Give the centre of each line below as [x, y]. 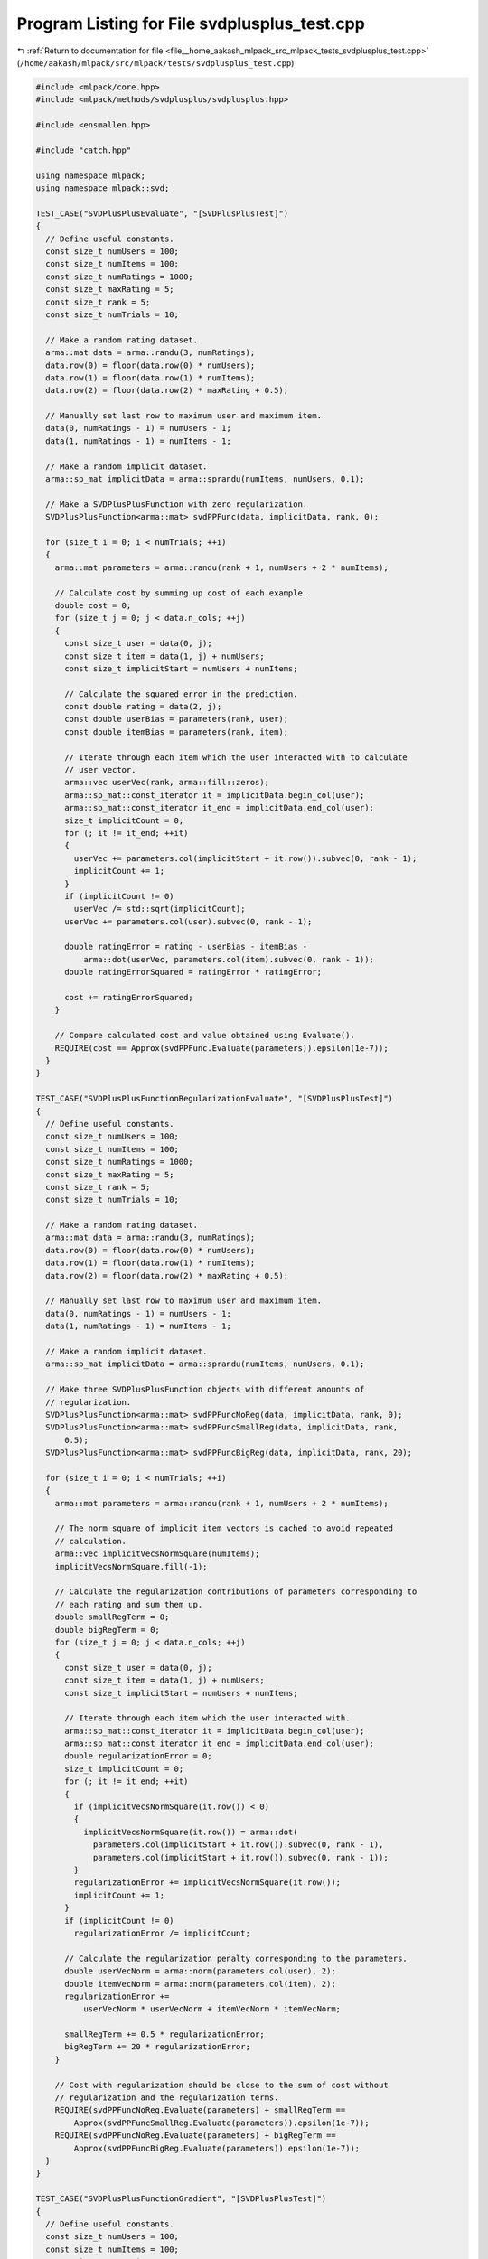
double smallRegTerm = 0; [112, 1617]
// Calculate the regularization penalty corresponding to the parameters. [236, 1958]
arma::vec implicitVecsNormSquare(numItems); [157, 1554]
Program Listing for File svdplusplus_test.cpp [191, 23]
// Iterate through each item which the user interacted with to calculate [236, 757]
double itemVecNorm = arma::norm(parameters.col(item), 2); [200, 1984]
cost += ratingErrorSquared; [129, 998]
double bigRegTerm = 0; [107, 1630]
